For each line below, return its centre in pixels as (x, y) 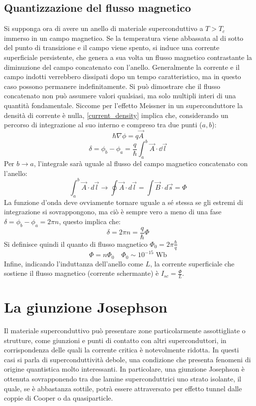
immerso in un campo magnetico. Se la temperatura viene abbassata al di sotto (124, 38)
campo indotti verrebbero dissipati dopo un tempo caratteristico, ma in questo (123, 76)
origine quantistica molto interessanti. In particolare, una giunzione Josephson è (124, 369)
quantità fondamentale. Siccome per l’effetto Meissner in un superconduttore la (123, 105)
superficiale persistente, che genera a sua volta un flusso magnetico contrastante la (128, 57)
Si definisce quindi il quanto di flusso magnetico (76, 244)
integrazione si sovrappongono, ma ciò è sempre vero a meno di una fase (113, 212)
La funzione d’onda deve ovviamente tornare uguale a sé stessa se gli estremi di (124, 202)
